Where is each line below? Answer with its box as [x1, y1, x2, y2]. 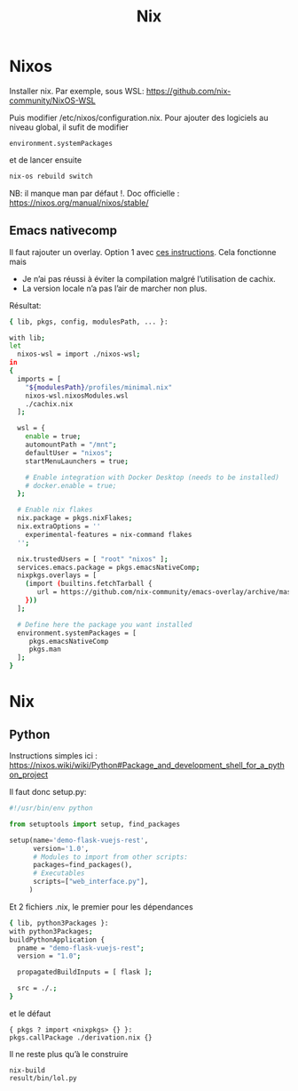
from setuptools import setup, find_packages [9, 820, 180, 829]
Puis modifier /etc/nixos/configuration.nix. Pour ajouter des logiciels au [9, 112, 269, 123]
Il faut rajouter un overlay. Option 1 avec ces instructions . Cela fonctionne [9, 246, 277, 257]
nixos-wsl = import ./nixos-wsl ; [17, 349, 141, 359]
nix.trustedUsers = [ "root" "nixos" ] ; [17, 554, 169, 564]
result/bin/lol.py [9, 1073, 77, 1082]
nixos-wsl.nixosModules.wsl [25, 391, 129, 400]
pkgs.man [28, 645, 62, 654]
